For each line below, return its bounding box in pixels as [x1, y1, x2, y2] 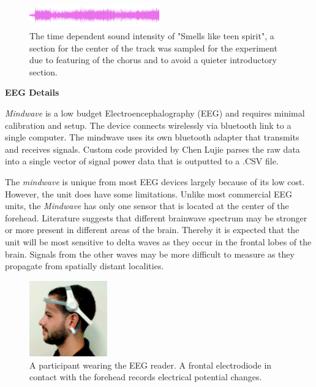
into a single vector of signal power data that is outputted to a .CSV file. [5, 155, 279, 167]
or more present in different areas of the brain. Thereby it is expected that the [5, 223, 299, 236]
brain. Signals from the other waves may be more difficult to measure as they [5, 247, 295, 260]
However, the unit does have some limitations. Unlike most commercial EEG [5, 187, 293, 200]
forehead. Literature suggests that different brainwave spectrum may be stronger [5, 211, 307, 224]
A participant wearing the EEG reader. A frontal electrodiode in [29, 358, 272, 371]
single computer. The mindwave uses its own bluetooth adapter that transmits [5, 131, 299, 144]
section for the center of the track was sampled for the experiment [29, 41, 277, 54]
